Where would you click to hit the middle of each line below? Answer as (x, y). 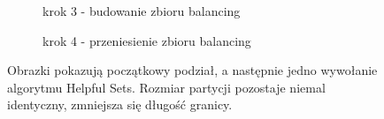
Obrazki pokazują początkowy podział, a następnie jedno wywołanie (192, 70)
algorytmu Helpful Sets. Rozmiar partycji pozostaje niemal (166, 87)
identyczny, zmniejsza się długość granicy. (120, 104)
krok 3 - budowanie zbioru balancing (142, 11)
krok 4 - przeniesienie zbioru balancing (147, 40)
